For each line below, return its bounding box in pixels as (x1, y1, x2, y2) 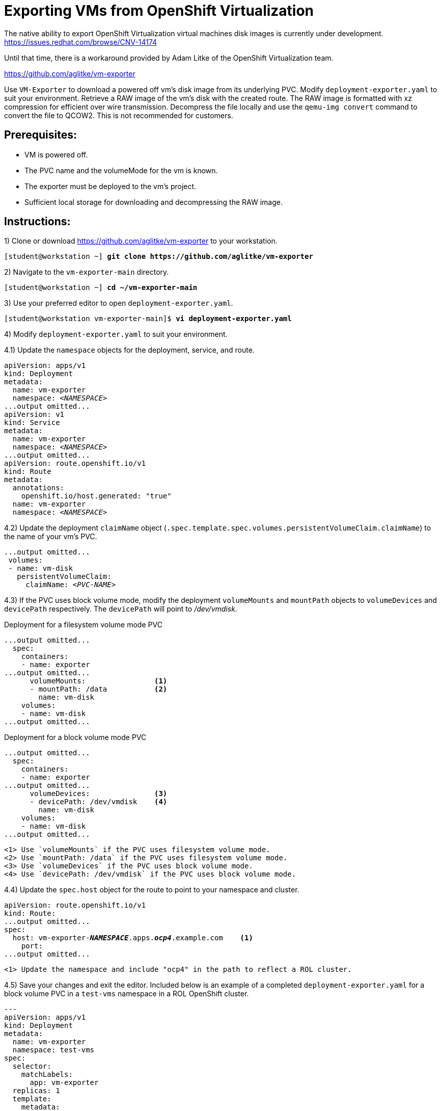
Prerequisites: (4, 128, 77, 142)
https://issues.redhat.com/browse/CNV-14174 (4, 37, 157, 46)
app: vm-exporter (30, 1078, 99, 1087)
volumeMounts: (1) (30, 677, 168, 685)
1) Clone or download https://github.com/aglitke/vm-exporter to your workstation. (4, 236, 278, 246)
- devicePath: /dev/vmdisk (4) (30, 798, 168, 806)
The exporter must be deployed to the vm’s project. (24, 181, 197, 191)
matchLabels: (21, 1070, 73, 1079)
